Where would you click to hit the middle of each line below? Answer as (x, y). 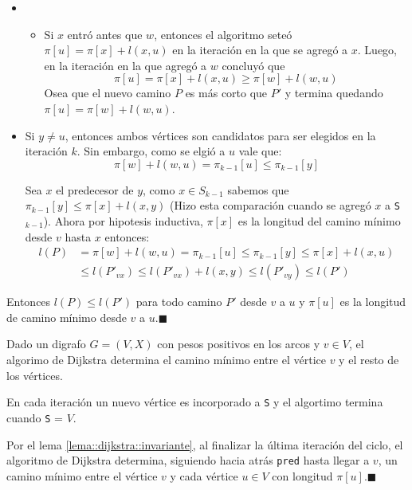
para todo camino (179, 302)
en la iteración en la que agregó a (126, 65)
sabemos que (258, 189)
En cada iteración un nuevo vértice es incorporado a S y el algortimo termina (195, 402)
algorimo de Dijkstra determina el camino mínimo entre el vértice (166, 360)
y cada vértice (204, 475)
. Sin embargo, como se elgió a (151, 151)
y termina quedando (334, 93)
